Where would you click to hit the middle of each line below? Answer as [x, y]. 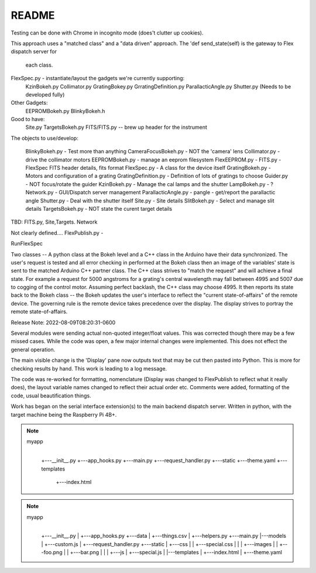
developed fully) [45, 94]
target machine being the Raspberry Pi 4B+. [64, 414]
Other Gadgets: [29, 103]
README [33, 15]
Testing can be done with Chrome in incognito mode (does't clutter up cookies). [107, 33]
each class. [39, 65]
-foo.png [52, 553]
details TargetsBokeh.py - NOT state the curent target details [99, 208]
